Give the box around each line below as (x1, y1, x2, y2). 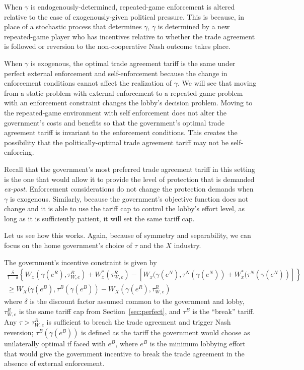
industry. (174, 240, 201, 251)
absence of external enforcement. (4, 358, 105, 368)
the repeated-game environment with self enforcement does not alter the (4, 107, 227, 117)
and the (139, 240, 164, 251)
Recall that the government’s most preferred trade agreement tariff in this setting (4, 163, 255, 174)
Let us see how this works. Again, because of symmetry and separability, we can (4, 230, 251, 240)
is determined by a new (158, 21, 230, 32)
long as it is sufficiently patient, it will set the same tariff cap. (4, 213, 195, 223)
